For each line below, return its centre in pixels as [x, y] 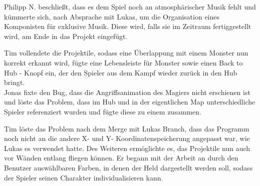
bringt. [15, 82]
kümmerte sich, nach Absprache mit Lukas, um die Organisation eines [112, 16]
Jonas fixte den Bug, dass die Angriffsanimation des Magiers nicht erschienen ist [127, 92]
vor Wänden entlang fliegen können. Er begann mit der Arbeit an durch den [121, 158]
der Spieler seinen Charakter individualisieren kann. [84, 177]
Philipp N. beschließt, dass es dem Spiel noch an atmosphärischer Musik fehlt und [130, 6]
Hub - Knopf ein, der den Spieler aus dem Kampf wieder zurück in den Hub [121, 72]
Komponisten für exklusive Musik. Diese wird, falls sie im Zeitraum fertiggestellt [128, 26]
